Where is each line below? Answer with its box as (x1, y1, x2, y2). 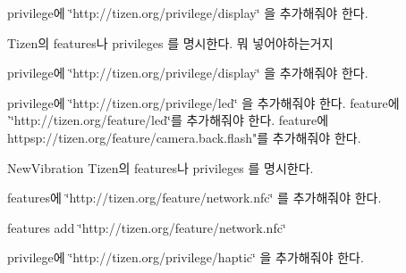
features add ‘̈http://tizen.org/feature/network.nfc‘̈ (7, 218, 286, 236)
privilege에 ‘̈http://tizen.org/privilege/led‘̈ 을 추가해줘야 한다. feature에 (7, 93, 400, 112)
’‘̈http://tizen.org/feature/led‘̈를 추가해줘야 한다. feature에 (7, 111, 329, 129)
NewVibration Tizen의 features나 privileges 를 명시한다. (7, 158, 314, 177)
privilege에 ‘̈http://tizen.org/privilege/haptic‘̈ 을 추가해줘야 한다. (7, 248, 364, 267)
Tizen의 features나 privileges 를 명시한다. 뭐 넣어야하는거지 (7, 33, 334, 52)
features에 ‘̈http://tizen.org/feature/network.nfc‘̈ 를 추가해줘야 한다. (7, 188, 382, 207)
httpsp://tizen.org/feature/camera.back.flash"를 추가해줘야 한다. (7, 128, 361, 146)
